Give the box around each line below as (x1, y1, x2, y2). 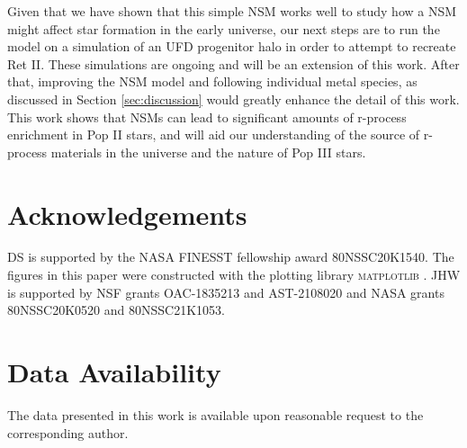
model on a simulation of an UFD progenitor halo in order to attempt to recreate (7, 37, 456, 56)
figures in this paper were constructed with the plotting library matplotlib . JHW (7, 265, 461, 284)
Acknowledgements (7, 195, 247, 232)
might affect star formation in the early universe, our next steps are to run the (7, 19, 440, 38)
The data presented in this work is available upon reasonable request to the (7, 405, 424, 424)
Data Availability (7, 354, 221, 390)
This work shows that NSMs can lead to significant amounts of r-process (7, 107, 407, 126)
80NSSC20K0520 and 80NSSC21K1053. (7, 300, 225, 319)
